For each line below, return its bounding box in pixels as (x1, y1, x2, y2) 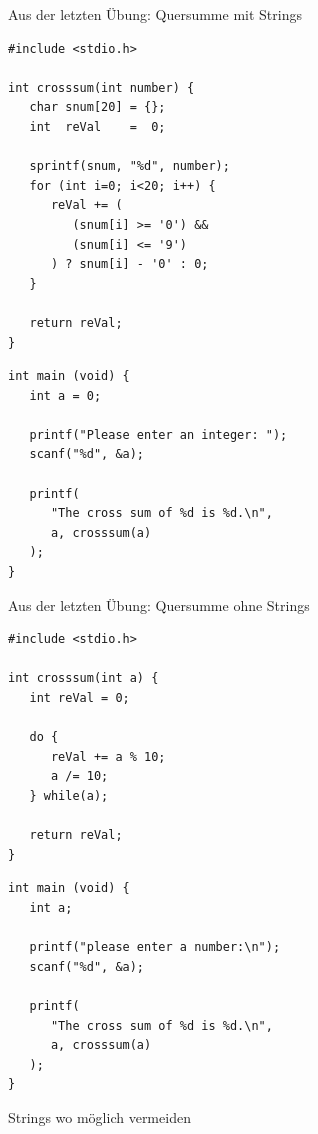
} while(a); (29, 788, 109, 803)
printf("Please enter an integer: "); (29, 427, 288, 442)
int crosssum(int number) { (8, 80, 195, 95)
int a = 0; (29, 388, 102, 403)
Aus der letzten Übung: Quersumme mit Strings (8, 4, 302, 24)
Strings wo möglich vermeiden (8, 1106, 191, 1127)
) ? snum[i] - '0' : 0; (50, 257, 209, 272)
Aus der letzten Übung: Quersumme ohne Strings (8, 594, 310, 615)
